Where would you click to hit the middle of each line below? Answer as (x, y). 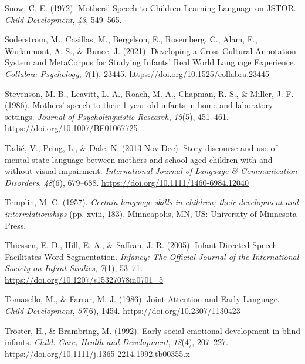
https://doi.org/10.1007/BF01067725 (71, 128)
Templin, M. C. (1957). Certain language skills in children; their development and (152, 202)
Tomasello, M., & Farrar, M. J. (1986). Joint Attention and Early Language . (142, 299)
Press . (16, 225)
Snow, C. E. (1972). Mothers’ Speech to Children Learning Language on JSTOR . (150, 8)
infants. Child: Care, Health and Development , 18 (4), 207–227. (116, 342)
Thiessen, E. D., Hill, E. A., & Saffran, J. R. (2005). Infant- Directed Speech (141, 245)
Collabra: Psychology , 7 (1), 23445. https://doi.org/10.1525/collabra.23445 (137, 73)
